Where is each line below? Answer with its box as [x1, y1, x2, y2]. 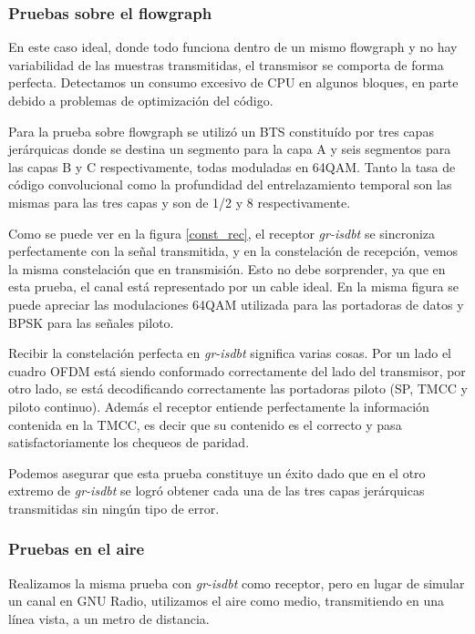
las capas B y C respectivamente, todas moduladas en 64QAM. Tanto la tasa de [8, 157, 456, 176]
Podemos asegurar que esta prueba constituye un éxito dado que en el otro [8, 463, 426, 482]
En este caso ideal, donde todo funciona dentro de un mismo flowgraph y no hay [8, 37, 458, 56]
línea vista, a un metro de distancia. [8, 608, 210, 628]
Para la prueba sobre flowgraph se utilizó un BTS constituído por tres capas [8, 121, 434, 140]
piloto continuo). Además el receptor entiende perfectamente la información [8, 396, 429, 415]
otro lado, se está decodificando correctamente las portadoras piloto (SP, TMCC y [8, 379, 468, 398]
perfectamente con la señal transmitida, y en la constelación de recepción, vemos [8, 241, 459, 261]
